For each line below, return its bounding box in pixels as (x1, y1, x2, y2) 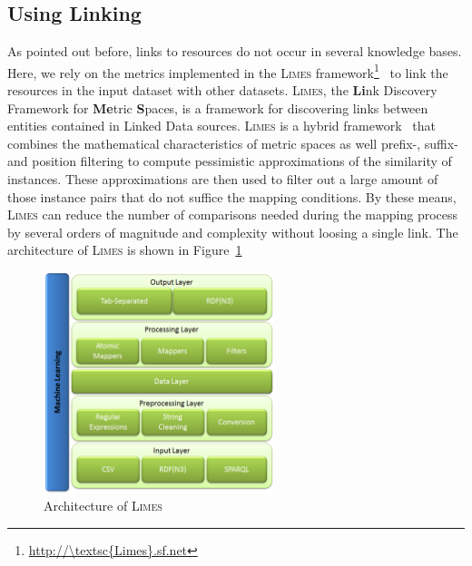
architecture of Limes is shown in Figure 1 (7, 240, 242, 259)
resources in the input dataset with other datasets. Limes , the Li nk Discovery (7, 81, 438, 100)
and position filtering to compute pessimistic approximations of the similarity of (7, 151, 452, 171)
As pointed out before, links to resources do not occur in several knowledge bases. (7, 42, 462, 61)
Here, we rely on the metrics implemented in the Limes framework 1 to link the (7, 60, 448, 82)
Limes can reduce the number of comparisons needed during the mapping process (7, 205, 458, 224)
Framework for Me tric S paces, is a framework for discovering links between (7, 98, 428, 117)
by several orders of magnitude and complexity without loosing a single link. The (7, 222, 458, 241)
